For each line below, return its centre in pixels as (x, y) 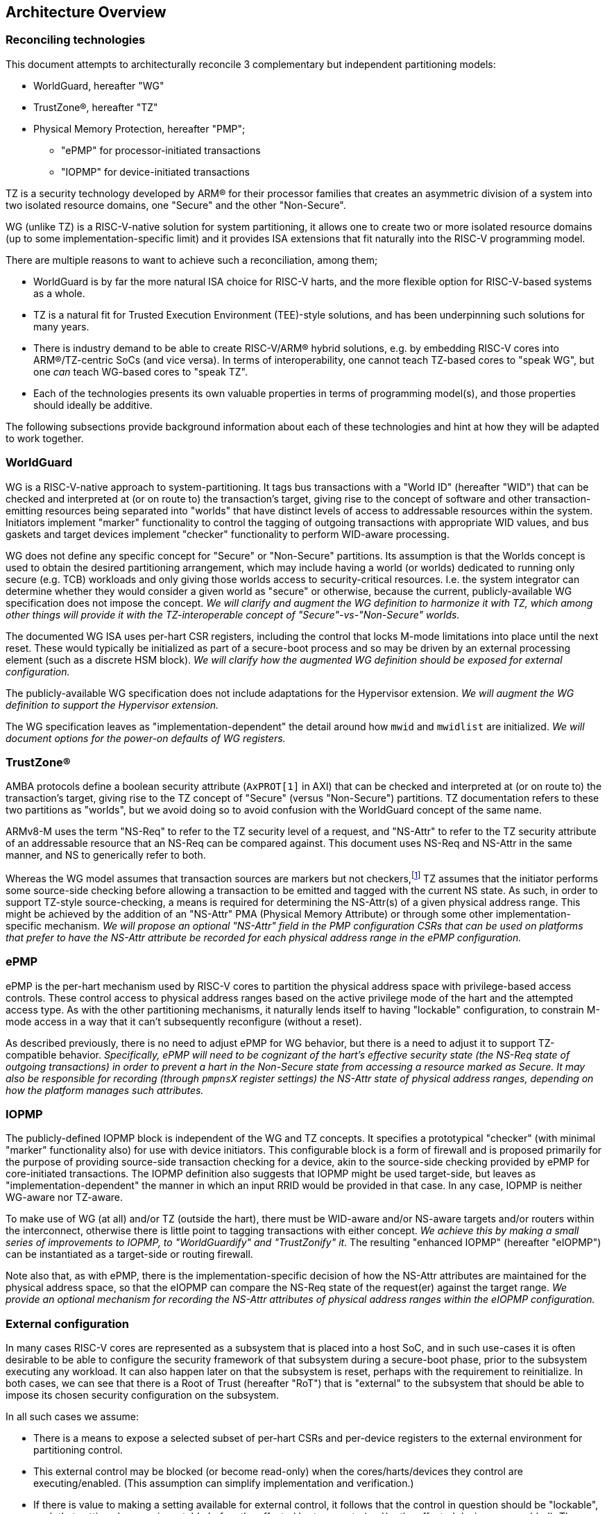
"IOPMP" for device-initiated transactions (155, 171)
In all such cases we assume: (72, 1417)
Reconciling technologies (76, 40)
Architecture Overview (86, 12)
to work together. (45, 438)
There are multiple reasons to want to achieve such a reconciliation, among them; (192, 260)
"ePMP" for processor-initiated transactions (161, 150)
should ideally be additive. (93, 405)
